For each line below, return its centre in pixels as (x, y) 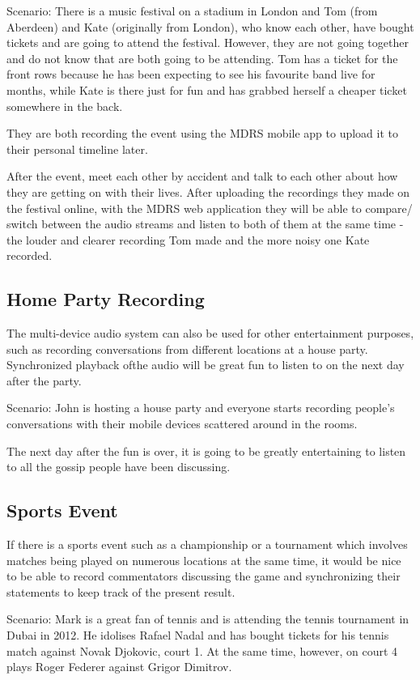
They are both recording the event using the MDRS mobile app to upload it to (202, 133)
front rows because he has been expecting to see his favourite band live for (191, 74)
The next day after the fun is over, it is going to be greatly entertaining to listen (206, 450)
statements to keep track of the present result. (121, 591)
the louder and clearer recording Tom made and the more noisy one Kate (188, 239)
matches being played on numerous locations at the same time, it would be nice (204, 560)
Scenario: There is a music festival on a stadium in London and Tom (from (192, 11)
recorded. (30, 255)
